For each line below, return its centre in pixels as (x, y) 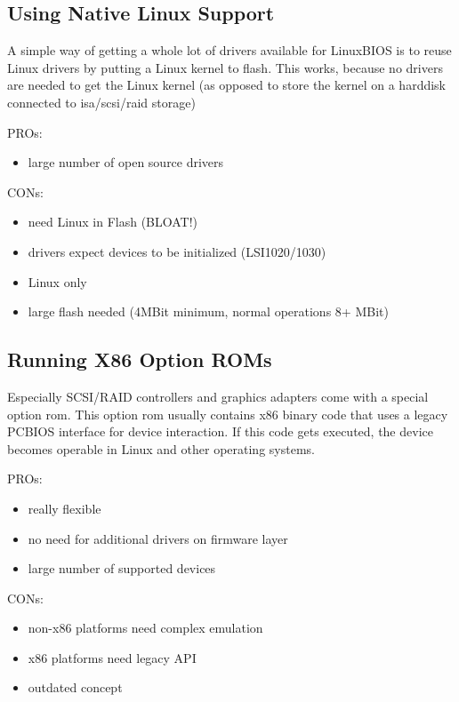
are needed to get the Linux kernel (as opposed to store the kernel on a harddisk (227, 85)
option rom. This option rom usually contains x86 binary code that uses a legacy (228, 414)
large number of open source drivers (126, 162)
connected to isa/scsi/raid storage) (101, 102)
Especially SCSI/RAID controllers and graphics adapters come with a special (218, 396)
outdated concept (75, 687)
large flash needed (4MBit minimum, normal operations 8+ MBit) (208, 311)
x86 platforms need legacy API (112, 657)
